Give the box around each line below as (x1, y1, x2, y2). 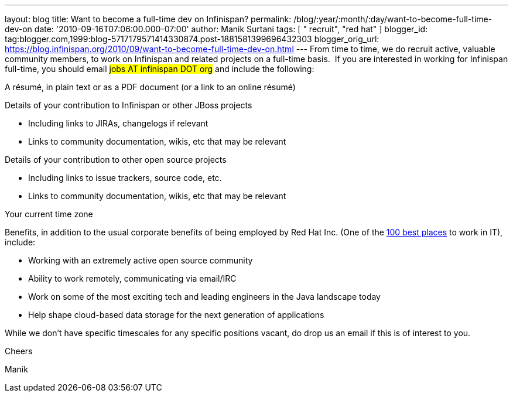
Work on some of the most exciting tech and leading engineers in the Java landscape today (28, 292, 381, 302)
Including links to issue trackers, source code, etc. (28, 173, 222, 183)
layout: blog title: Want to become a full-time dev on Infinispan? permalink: (5, 14, 292, 24)
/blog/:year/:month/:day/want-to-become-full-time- (293, 14, 493, 24)
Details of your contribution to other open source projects (5, 155, 227, 165)
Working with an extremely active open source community (28, 255, 253, 265)
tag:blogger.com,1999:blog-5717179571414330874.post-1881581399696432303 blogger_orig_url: (5, 34, 379, 44)
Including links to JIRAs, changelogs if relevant (28, 118, 208, 128)
